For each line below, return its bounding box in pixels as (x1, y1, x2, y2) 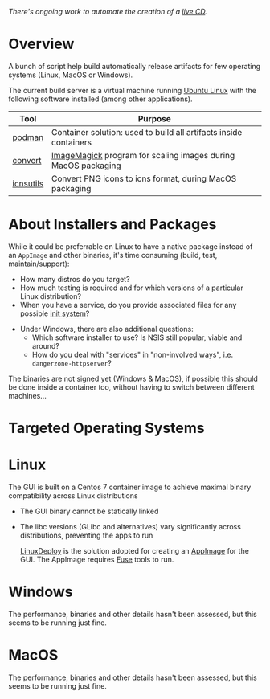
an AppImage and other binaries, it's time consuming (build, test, (8, 250, 218, 260)
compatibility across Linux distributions (8, 491, 138, 501)
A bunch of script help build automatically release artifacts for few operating (8, 61, 261, 71)
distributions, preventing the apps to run (19, 530, 153, 540)
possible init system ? (19, 309, 90, 318)
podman (12, 132, 44, 143)
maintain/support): (8, 259, 70, 268)
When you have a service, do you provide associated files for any (19, 300, 237, 309)
